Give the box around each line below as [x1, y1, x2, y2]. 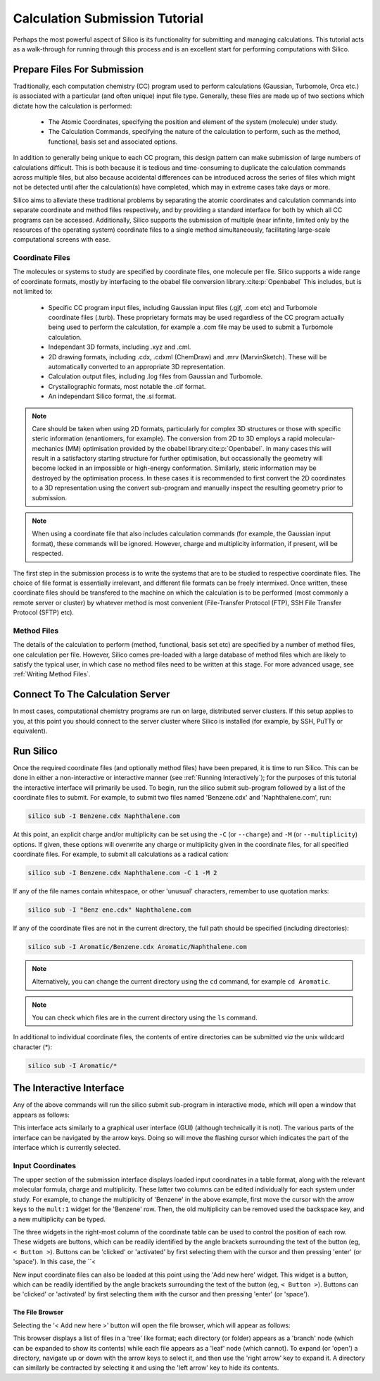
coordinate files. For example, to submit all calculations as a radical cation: [13, 850, 229, 858]
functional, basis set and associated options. [48, 137, 178, 146]
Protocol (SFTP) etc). [13, 608, 74, 617]
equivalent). [13, 726, 48, 736]
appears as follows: [13, 1110, 70, 1119]
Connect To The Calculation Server [13, 688, 170, 700]
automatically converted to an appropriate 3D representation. [48, 362, 226, 371]
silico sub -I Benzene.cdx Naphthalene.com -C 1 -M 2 [27, 869, 217, 877]
